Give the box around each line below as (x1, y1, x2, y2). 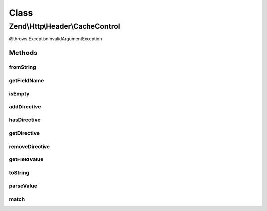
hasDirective (9, 116, 41, 123)
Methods (9, 49, 38, 57)
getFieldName (9, 77, 44, 84)
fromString (9, 64, 37, 71)
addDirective (9, 103, 41, 110)
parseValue (9, 182, 37, 189)
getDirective (9, 129, 40, 136)
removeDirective (9, 143, 50, 150)
